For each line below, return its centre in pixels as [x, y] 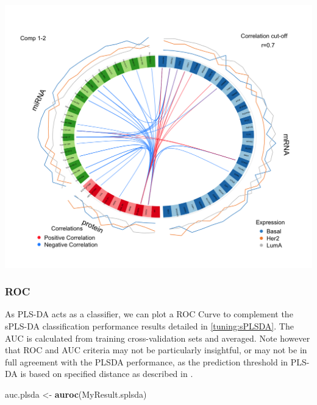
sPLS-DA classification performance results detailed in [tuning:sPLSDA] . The [149, 326]
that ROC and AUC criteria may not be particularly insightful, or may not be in [156, 350]
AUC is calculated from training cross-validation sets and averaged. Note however [158, 338]
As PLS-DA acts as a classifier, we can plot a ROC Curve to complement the [149, 314]
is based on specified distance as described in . [107, 374]
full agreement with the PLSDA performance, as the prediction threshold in [147, 361]
